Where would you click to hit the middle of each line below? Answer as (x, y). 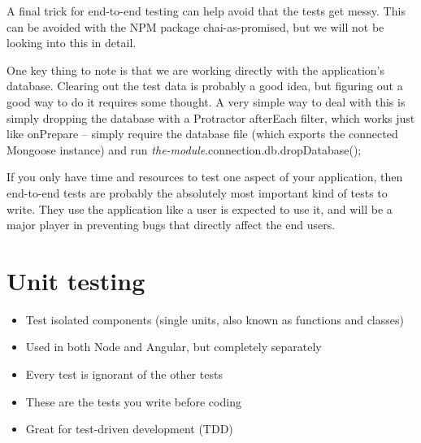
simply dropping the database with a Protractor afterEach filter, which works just (211, 117)
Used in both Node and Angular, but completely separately (174, 347)
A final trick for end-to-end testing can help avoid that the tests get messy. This (206, 11)
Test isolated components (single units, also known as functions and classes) (215, 319)
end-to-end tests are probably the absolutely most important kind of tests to (197, 192)
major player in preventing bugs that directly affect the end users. (171, 225)
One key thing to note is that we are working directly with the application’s (195, 69)
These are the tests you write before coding (133, 401)
